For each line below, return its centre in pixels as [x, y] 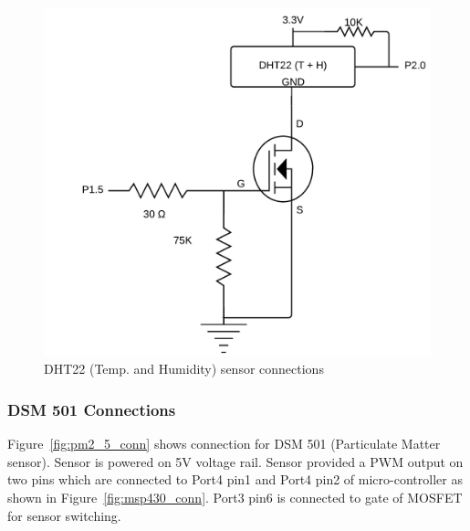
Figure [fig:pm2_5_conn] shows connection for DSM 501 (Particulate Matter [224, 444]
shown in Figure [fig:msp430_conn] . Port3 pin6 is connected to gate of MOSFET [235, 497]
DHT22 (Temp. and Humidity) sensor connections [184, 369]
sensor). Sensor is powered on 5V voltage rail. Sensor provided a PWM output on [235, 461]
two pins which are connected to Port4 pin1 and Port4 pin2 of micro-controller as [235, 479]
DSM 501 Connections [92, 409]
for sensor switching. [64, 515]
